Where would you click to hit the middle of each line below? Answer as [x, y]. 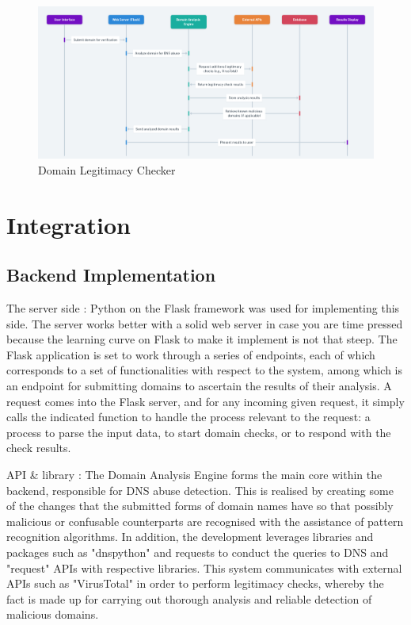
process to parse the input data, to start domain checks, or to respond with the [199, 432]
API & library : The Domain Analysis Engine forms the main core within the [194, 475]
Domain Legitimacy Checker [107, 169]
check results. [39, 448]
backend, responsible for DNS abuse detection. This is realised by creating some [200, 490]
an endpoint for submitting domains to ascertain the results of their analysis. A [199, 386]
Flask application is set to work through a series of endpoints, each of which [191, 354]
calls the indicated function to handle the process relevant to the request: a [188, 417]
